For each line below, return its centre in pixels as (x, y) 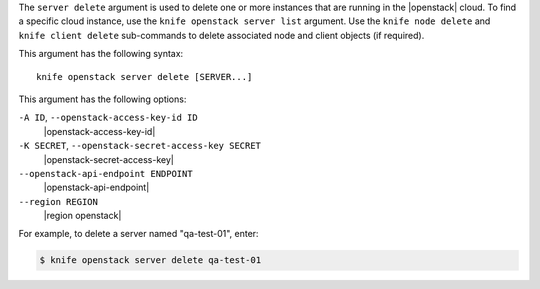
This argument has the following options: (102, 99)
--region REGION (58, 201)
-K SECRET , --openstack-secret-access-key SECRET (140, 146)
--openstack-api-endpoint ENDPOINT (106, 173)
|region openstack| (82, 216)
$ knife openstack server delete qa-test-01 (150, 260)
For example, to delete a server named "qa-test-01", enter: (138, 234)
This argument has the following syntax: (101, 54)
